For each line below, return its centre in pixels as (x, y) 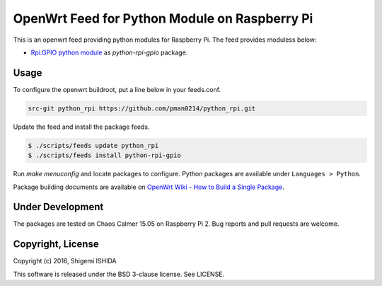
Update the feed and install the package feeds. (81, 127)
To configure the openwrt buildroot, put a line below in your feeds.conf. (117, 89)
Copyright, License (56, 244)
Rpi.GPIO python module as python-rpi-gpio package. (109, 52)
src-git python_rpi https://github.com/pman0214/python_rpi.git (142, 108)
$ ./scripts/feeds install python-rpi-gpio (105, 155)
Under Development (58, 207)
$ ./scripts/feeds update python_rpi (93, 145)
